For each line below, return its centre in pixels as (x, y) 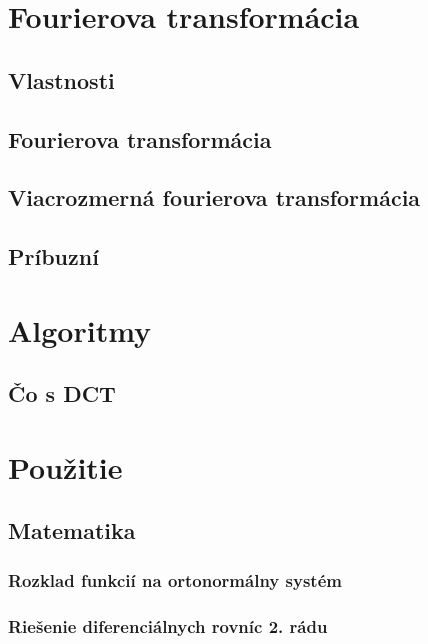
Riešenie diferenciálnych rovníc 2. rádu (168, 625)
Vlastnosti (61, 79)
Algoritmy (80, 329)
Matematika (72, 530)
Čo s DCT (62, 393)
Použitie (65, 466)
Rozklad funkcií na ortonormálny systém (175, 579)
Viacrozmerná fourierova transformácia (214, 197)
